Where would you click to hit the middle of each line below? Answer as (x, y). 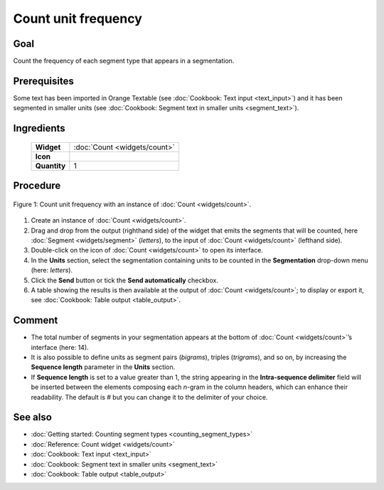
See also (33, 417)
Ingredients (39, 128)
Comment (36, 320)
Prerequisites (43, 81)
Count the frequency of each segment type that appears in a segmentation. (124, 61)
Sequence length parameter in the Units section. (103, 367)
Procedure (37, 186)
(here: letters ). (52, 270)
